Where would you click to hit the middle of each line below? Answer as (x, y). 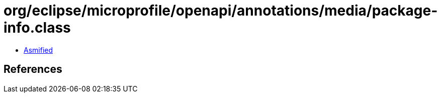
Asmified (38, 50)
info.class (37, 28)
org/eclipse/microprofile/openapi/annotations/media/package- (221, 11)
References (33, 69)
